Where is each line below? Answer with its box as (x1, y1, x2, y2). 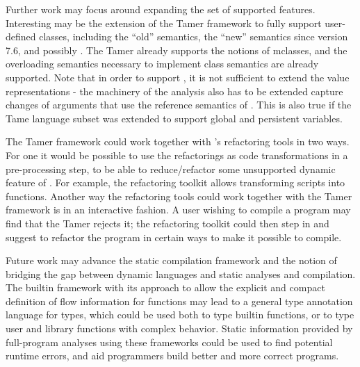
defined (6, 29, 36, 44)
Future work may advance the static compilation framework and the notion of (6, 253, 337, 268)
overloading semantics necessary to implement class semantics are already (6, 56, 319, 71)
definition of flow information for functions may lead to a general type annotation (6, 293, 353, 308)
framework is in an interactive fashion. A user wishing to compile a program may (6, 202, 351, 217)
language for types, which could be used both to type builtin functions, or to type (6, 307, 354, 322)
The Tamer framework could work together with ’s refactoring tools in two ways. (6, 134, 350, 149)
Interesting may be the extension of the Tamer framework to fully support (6, 15, 322, 30)
